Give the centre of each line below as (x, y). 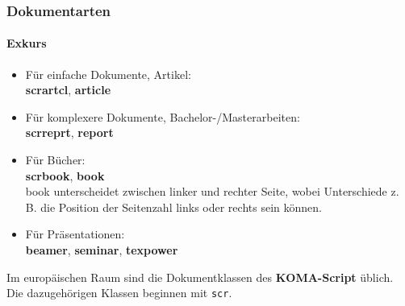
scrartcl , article (68, 90)
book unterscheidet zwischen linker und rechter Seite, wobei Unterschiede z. (212, 191)
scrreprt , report (69, 132)
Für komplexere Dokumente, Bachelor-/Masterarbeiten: (163, 116)
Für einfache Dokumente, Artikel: (108, 74)
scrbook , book (65, 175)
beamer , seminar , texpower (102, 249)
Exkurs (27, 43)
